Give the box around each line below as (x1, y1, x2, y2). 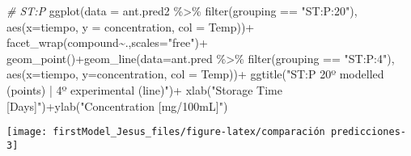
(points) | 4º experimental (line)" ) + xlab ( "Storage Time (6, 81, 282, 98)
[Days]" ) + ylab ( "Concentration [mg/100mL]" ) (6, 97, 228, 114)
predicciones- (330, 126, 406, 138)
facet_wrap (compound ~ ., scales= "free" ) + (6, 34, 208, 51)
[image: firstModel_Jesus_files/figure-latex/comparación (6, 126, 325, 138)
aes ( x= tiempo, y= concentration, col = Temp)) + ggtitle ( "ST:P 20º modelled (6, 65, 384, 82)
